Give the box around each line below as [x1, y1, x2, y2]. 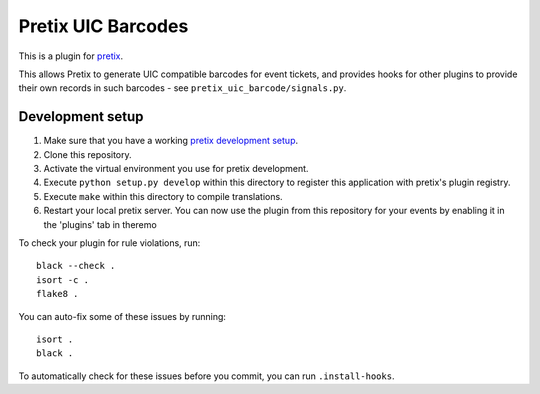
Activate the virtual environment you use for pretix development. [43, 163, 309, 175]
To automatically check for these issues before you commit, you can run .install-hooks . [18, 370, 395, 382]
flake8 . [36, 288, 79, 300]
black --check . [36, 260, 116, 272]
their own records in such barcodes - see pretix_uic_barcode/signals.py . [18, 82, 347, 94]
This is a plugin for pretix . [18, 50, 124, 62]
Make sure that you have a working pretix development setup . [43, 135, 299, 147]
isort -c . [36, 274, 90, 285]
